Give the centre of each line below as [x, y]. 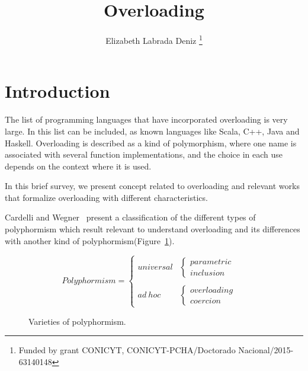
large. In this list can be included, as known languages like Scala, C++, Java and [152, 131]
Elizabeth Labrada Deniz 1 [154, 39]
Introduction [57, 91]
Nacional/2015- [266, 350]
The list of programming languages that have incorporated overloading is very [146, 119]
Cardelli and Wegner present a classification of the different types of [130, 217]
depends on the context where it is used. [78, 166]
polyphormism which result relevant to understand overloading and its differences [153, 229]
